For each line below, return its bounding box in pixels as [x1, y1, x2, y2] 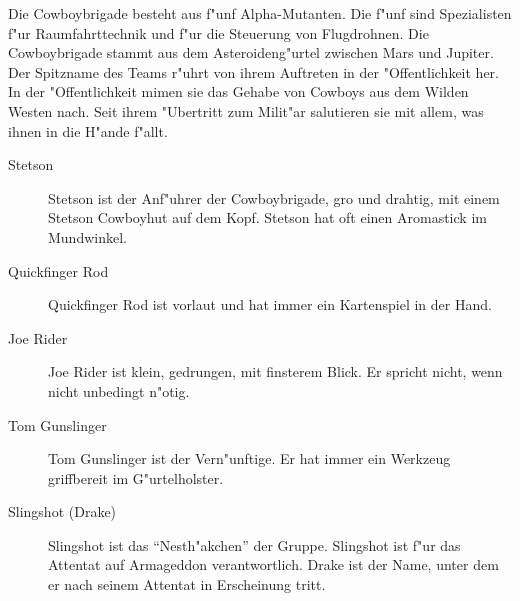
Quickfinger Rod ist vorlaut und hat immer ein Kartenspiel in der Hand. [48, 294, 492, 315]
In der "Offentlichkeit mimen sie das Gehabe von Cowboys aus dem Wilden [8, 81, 469, 102]
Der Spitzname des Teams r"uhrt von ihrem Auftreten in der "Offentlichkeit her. [8, 61, 499, 82]
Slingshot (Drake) [8, 501, 117, 522]
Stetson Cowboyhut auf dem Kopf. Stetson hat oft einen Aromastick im [48, 207, 487, 228]
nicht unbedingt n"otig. [48, 380, 190, 401]
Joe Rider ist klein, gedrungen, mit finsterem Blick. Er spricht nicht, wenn [48, 361, 503, 382]
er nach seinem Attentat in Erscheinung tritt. [48, 574, 326, 595]
